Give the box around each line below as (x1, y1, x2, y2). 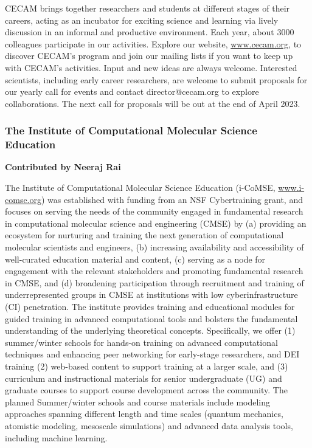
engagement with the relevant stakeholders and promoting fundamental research (5, 264, 303, 277)
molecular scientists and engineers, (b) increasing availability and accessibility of (5, 241, 304, 253)
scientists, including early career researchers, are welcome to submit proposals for (5, 73, 308, 86)
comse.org (5, 193, 41, 205)
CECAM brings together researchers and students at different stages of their (5, 2, 290, 14)
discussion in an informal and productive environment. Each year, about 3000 (5, 26, 294, 38)
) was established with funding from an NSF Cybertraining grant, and (41, 193, 303, 205)
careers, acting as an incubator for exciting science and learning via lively (5, 13, 279, 26)
